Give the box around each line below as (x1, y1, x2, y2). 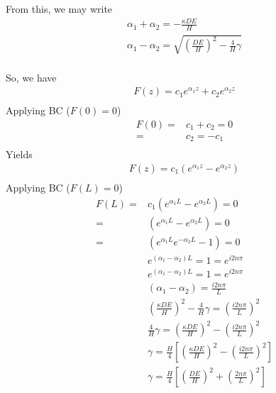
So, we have (6, 70, 57, 84)
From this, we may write (6, 1, 113, 16)
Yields (6, 147, 33, 162)
